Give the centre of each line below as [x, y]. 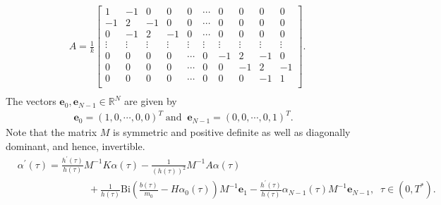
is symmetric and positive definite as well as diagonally [232, 132]
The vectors [31, 101]
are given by [151, 101]
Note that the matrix [52, 132]
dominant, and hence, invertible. [75, 146]
